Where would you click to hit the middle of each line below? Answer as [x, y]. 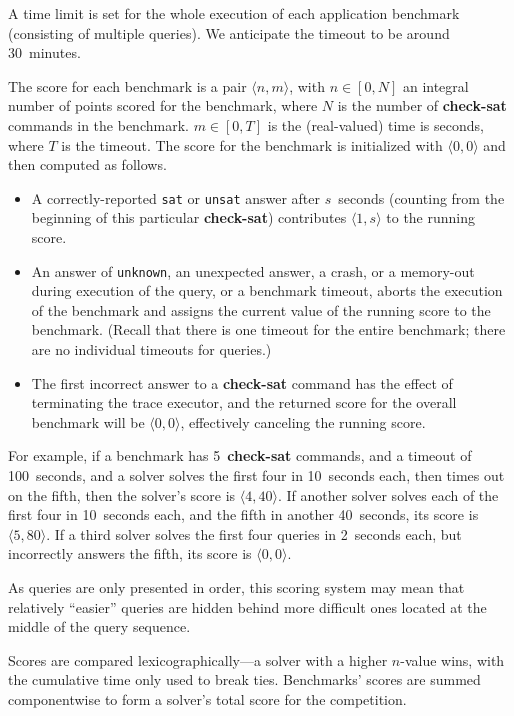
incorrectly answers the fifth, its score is [130, 553]
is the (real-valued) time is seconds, [375, 124]
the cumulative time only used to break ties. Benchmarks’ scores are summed [244, 679]
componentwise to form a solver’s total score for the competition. [207, 698]
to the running [431, 217]
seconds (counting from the [421, 197]
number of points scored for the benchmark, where [163, 105]
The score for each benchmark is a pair [127, 85]
